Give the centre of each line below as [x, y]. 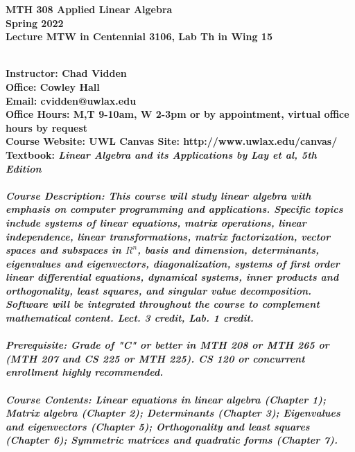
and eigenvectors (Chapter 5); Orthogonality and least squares [158, 426]
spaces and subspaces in [63, 250]
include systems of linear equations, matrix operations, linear [156, 222]
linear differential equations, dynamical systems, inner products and [172, 277]
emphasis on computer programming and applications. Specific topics [174, 209]
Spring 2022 [35, 23]
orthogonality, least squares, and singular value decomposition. [159, 290]
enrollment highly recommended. [85, 372]
